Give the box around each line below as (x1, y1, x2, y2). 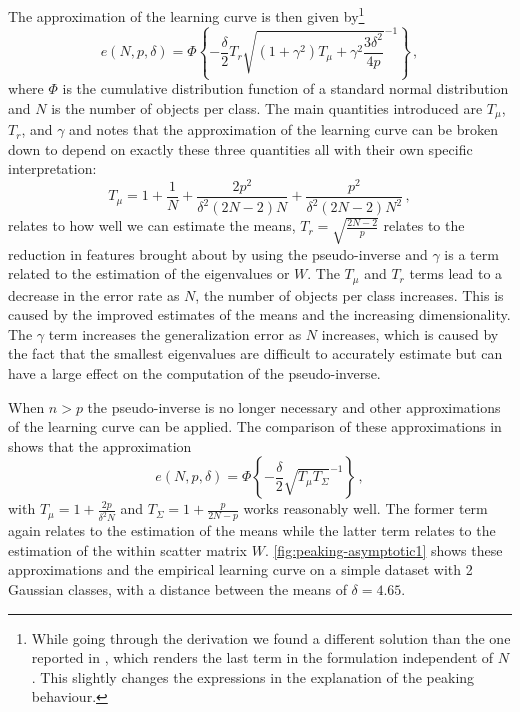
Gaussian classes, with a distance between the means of (8, 579, 347, 600)
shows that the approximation (8, 435, 192, 456)
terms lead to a (409, 263, 503, 284)
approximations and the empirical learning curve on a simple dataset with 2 (8, 559, 473, 580)
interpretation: (8, 158, 97, 179)
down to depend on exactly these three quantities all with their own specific (8, 138, 473, 159)
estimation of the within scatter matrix (8, 539, 248, 560)
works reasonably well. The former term (243, 498, 488, 519)
